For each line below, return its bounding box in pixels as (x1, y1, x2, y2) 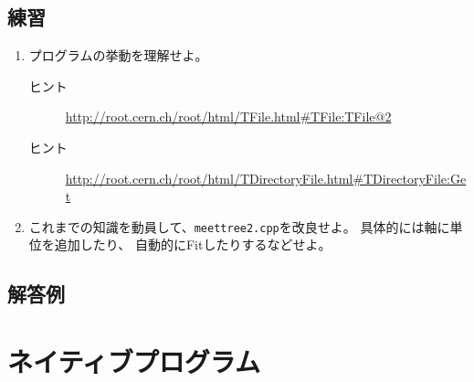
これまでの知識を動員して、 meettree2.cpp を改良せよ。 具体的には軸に (28, 217, 450, 236)
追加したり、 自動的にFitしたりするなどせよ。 (54, 235, 332, 254)
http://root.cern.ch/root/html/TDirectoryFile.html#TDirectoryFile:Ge (65, 168, 467, 187)
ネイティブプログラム (7, 342, 260, 379)
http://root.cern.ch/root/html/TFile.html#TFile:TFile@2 (65, 107, 392, 126)
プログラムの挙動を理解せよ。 (28, 46, 208, 65)
